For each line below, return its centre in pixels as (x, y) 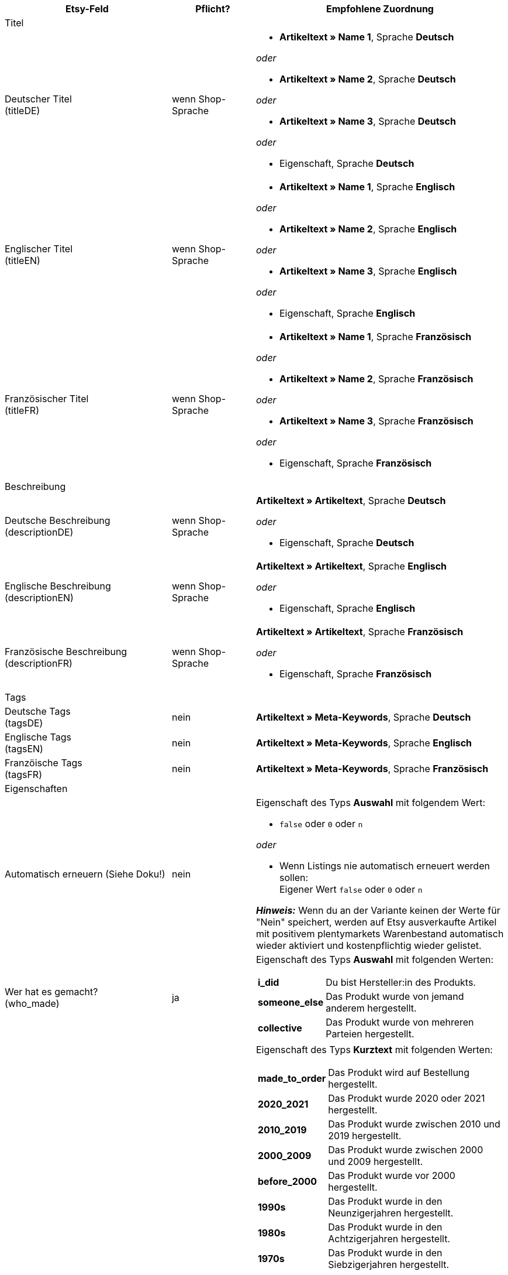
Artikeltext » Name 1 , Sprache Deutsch (367, 37)
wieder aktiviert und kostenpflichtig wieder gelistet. (369, 945)
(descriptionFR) (39, 663)
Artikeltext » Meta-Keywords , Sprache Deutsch (363, 717)
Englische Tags (38, 737)
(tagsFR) (23, 774)
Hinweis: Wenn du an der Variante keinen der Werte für (378, 910)
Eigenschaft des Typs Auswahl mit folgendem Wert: (371, 803)
